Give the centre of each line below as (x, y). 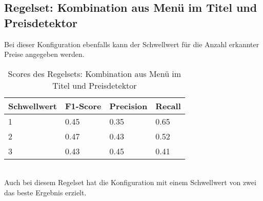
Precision (128, 106)
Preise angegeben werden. (44, 54)
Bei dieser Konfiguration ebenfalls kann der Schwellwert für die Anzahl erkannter (132, 44)
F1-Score (83, 106)
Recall (168, 106)
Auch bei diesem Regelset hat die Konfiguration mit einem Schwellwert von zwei (130, 182)
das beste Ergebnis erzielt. (45, 192)
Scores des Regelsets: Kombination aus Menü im (95, 73)
